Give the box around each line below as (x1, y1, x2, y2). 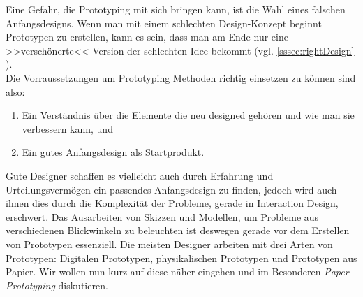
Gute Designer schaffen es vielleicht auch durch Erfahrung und (6, 168, 274, 182)
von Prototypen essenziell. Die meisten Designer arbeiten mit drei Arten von (6, 236, 333, 251)
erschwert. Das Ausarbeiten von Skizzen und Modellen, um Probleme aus (6, 209, 319, 224)
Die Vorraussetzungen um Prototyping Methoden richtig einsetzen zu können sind (6, 70, 356, 85)
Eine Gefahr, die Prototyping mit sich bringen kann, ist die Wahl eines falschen (6, 2, 346, 16)
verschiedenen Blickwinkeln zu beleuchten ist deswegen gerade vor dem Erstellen (6, 223, 350, 238)
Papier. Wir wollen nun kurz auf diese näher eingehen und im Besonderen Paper (6, 264, 349, 279)
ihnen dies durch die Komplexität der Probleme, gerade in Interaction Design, (6, 196, 339, 210)
